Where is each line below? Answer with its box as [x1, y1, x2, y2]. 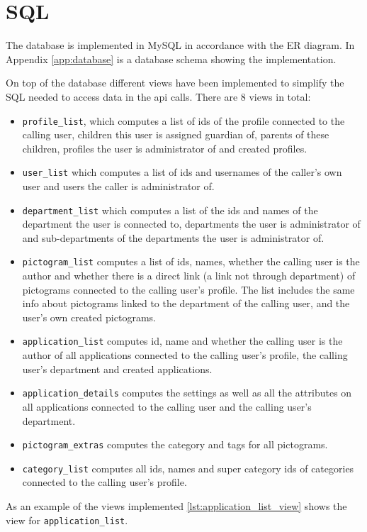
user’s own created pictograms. [22, 309, 156, 324]
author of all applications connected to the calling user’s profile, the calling [22, 348, 348, 362]
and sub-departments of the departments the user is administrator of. [22, 230, 324, 245]
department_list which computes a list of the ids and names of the [22, 202, 318, 217]
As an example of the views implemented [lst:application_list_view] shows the [6, 499, 347, 514]
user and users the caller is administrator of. [22, 179, 215, 193]
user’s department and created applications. [22, 361, 213, 376]
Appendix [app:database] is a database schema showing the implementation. [6, 51, 337, 66]
